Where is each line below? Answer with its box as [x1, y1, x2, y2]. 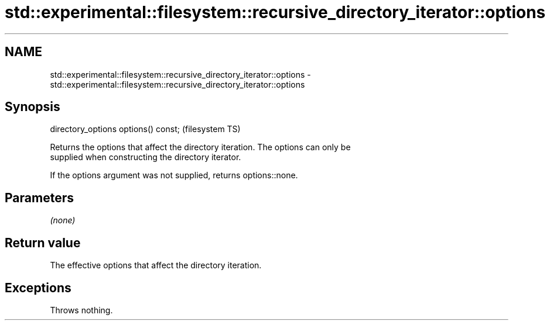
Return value [5, 235, 81, 250]
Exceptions [5, 280, 71, 295]
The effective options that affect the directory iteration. [50, 260, 262, 271]
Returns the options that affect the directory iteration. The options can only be [50, 142, 351, 153]
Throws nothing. [50, 305, 113, 315]
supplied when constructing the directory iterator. [50, 152, 241, 162]
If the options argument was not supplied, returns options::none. [50, 170, 298, 181]
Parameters [5, 190, 74, 205]
